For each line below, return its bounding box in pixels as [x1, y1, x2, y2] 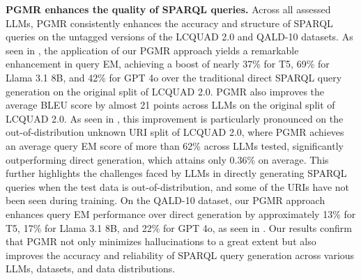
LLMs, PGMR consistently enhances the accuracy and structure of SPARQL [6, 15, 333, 30]
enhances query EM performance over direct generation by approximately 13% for [6, 206, 356, 221]
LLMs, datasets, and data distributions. [6, 261, 176, 276]
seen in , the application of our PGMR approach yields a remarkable [6, 42, 299, 57]
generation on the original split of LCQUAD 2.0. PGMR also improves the [6, 84, 325, 98]
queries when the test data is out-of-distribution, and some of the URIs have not [6, 179, 350, 194]
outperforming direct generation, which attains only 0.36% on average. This [6, 152, 329, 166]
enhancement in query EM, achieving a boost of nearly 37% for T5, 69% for [6, 56, 330, 71]
